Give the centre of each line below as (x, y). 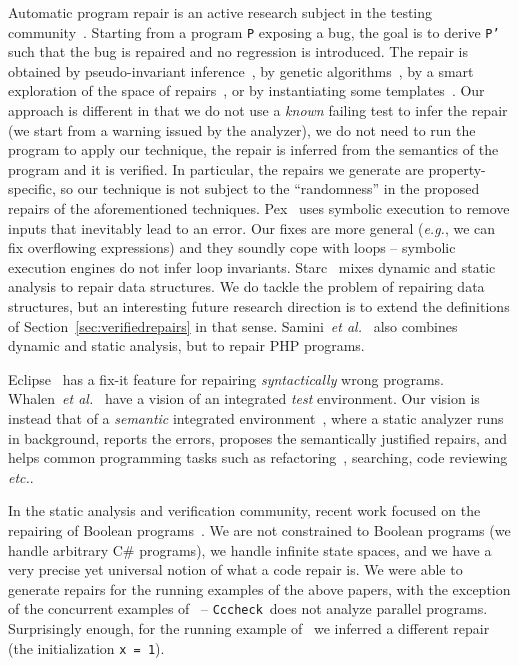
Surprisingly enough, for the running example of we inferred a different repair (249, 627)
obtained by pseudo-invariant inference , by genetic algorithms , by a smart (241, 70)
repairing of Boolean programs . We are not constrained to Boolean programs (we (259, 529)
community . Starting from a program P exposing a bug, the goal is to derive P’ (254, 31)
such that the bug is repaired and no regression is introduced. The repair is (238, 51)
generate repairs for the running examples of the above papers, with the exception (259, 588)
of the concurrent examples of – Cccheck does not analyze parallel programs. (248, 608)
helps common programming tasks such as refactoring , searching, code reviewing (258, 457)
